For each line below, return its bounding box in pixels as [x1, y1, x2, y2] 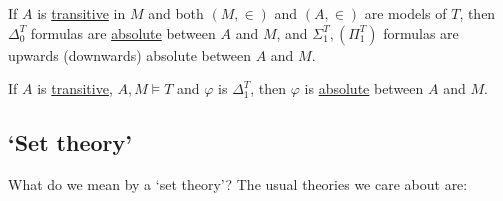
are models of [364, 3, 447, 23]
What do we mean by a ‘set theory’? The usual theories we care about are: [8, 173, 468, 194]
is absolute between [304, 78, 424, 99]
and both [148, 3, 204, 23]
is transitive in [37, 3, 126, 23]
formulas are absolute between [30, 22, 216, 43]
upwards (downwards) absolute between [8, 44, 251, 65]
